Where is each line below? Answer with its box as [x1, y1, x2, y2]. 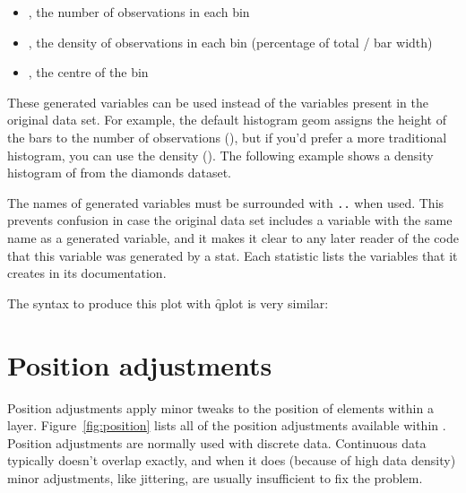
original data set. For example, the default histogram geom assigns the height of [7, 110, 446, 129]
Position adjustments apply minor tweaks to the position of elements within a [7, 398, 434, 417]
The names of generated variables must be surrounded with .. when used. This [7, 193, 444, 212]
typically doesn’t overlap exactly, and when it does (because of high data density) [7, 451, 456, 470]
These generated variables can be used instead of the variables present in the [7, 92, 428, 111]
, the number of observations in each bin [28, 3, 250, 21]
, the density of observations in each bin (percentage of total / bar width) [28, 32, 433, 51]
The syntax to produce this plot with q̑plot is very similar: [7, 293, 329, 312]
